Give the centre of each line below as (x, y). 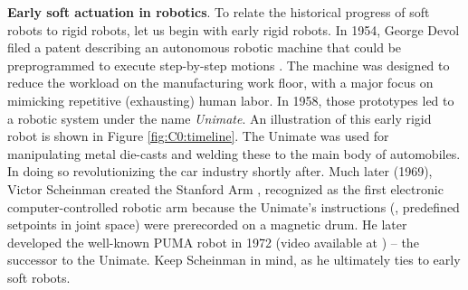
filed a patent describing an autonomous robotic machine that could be (205, 47)
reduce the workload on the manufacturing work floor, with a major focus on (220, 83)
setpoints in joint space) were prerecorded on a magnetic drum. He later (207, 225)
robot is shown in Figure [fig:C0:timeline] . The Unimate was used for (198, 136)
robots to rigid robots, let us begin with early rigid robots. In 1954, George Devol (234, 29)
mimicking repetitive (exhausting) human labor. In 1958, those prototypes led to (231, 100)
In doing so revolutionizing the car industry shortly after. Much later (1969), (220, 171)
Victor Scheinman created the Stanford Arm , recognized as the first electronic (225, 188)
